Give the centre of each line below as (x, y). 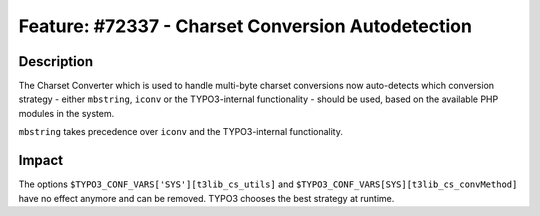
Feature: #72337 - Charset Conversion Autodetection (245, 26)
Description (56, 61)
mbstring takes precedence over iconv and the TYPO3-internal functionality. (181, 132)
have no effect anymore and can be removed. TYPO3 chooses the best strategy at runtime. (206, 198)
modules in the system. (66, 113)
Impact (41, 160)
